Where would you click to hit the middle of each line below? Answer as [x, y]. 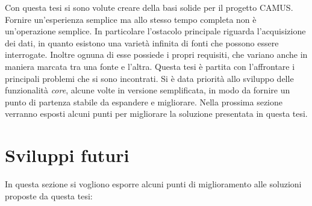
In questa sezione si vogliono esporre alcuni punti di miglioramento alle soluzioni [153, 184]
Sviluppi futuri [67, 155]
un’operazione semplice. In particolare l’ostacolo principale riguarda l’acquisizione [155, 31]
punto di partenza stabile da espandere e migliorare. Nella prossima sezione [144, 101]
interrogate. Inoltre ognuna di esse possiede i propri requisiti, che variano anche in [156, 55]
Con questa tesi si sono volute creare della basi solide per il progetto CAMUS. [149, 7]
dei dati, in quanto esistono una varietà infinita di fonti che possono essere [142, 42]
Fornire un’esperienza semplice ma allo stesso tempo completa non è [131, 19]
